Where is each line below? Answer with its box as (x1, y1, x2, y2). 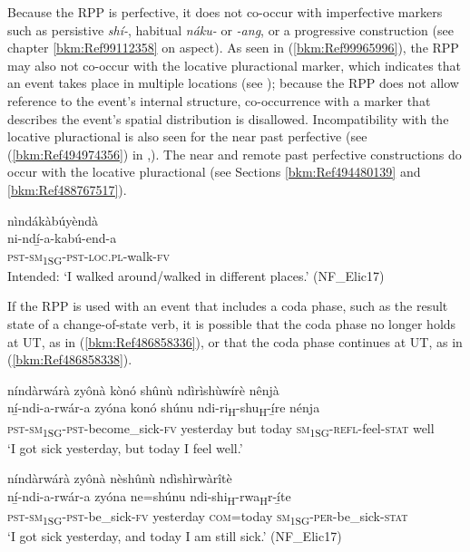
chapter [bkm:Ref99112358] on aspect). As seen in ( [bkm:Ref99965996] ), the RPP (7, 38, 459, 57)
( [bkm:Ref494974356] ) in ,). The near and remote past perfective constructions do (7, 144, 462, 163)
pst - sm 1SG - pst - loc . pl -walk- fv (7, 246, 170, 267)
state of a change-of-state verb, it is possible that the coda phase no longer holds (7, 315, 456, 334)
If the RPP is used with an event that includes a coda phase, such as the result (7, 296, 448, 315)
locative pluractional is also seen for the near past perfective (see (7, 127, 367, 146)
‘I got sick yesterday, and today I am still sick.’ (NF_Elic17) (7, 527, 342, 546)
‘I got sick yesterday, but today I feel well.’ (7, 438, 243, 457)
